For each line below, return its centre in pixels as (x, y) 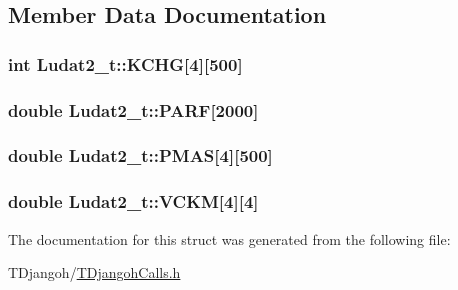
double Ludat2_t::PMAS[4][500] (140, 155)
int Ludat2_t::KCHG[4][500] (125, 63)
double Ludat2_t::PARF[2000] (133, 109)
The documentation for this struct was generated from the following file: (229, 238)
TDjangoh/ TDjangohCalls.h (94, 272)
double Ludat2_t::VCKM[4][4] (133, 201)
